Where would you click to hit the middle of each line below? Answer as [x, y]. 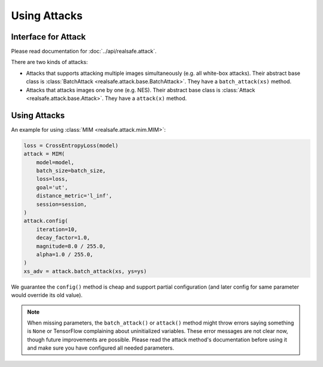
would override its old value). [47, 295]
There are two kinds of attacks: [49, 62]
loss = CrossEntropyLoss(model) [71, 145]
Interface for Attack [48, 37]
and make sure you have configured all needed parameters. [101, 348]
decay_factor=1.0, [63, 238]
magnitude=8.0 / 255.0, [71, 246]
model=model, [55, 162]
